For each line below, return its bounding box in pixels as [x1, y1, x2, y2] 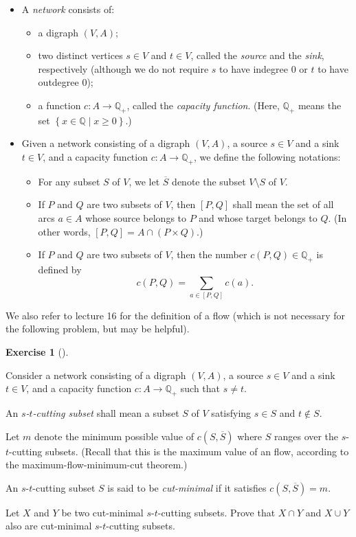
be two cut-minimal [61, 505, 144, 519]
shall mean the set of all [232, 197, 334, 212]
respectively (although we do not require [38, 61, 209, 76]
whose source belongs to [85, 210, 187, 225]
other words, [38, 224, 91, 238]
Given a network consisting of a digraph [21, 136, 190, 150]
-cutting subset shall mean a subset [32, 406, 179, 420]
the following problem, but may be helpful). [5, 321, 190, 336]
